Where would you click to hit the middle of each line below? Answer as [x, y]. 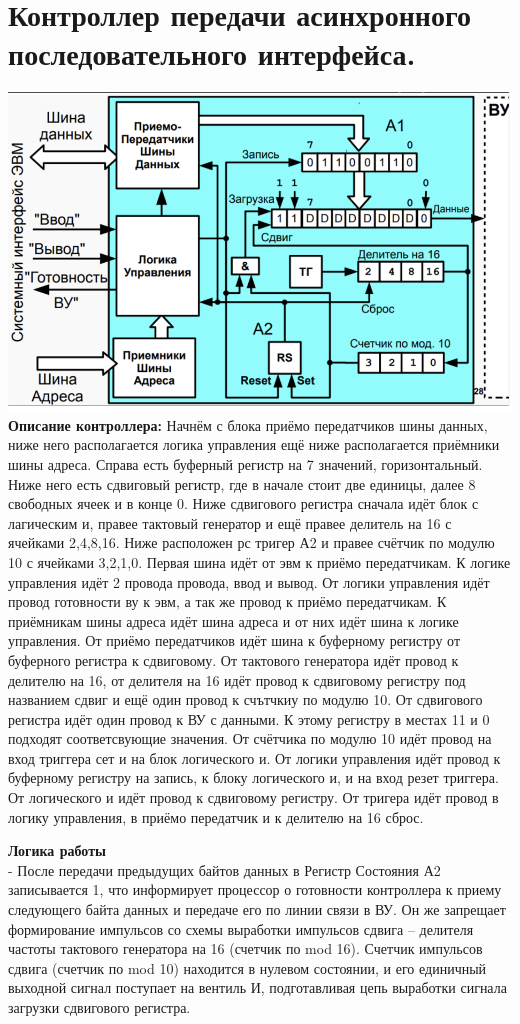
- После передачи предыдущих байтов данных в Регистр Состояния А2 [224, 869]
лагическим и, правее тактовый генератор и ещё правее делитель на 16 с [230, 522]
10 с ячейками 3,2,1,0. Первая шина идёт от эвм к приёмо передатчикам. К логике [259, 561]
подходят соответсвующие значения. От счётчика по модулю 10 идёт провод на [250, 738]
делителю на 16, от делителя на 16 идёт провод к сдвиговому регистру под [237, 679]
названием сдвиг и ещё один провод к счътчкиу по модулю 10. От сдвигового [245, 699]
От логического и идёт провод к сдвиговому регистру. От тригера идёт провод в [253, 797]
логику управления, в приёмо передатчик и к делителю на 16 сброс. [216, 816]
